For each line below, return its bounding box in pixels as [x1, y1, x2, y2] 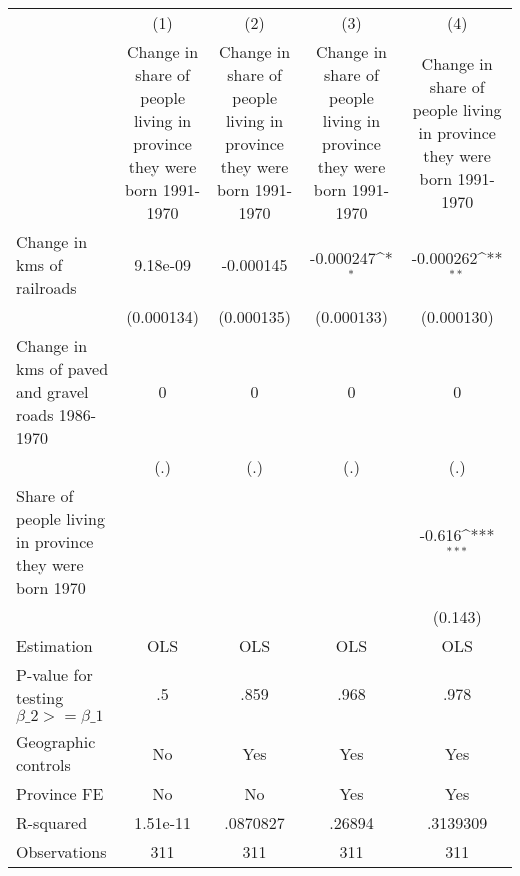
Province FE [16, 782, 104, 805]
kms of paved [16, 357, 109, 380]
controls [16, 753, 71, 776]
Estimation [16, 634, 93, 657]
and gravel [16, 380, 89, 403]
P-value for [16, 663, 93, 686]
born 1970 [16, 576, 86, 599]
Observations [16, 840, 107, 863]
